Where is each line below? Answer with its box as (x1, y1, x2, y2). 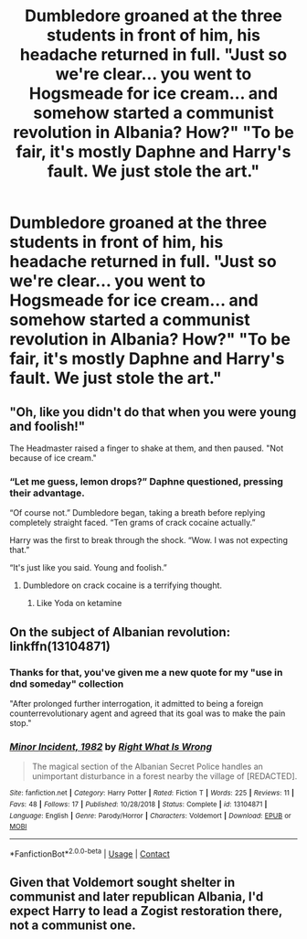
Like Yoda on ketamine (36, 598, 122, 609)
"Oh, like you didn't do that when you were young (9, 404, 297, 420)
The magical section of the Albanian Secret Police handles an (31, 761, 263, 773)
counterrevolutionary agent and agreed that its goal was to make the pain (9, 708, 286, 719)
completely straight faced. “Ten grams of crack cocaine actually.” (9, 518, 256, 528)
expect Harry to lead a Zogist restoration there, (9, 903, 283, 919)
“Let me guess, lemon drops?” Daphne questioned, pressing (9, 475, 283, 487)
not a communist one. (9, 918, 137, 934)
